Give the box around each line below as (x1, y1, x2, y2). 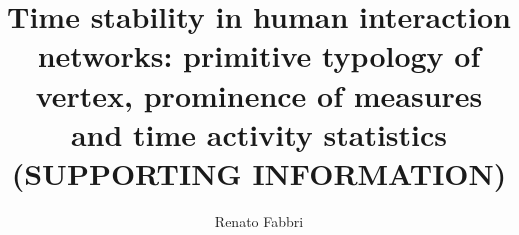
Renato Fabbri (214, 210, 304, 231)
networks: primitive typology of (37, 35, 481, 76)
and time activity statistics (70, 113, 448, 154)
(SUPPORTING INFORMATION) (11, 152, 507, 193)
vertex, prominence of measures (35, 74, 483, 115)
